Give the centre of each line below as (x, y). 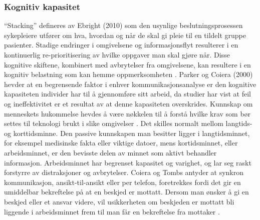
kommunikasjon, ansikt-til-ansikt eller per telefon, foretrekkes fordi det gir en (122, 182)
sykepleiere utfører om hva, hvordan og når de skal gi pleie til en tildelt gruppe (125, 35)
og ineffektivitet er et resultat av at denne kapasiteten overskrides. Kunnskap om (128, 103)
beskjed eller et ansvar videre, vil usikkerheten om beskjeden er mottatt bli (119, 201)
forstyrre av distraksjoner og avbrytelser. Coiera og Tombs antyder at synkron (124, 172)
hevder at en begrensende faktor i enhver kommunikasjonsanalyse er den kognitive (130, 84)
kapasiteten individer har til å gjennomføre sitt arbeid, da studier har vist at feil (127, 94)
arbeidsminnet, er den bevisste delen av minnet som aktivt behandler (110, 152)
